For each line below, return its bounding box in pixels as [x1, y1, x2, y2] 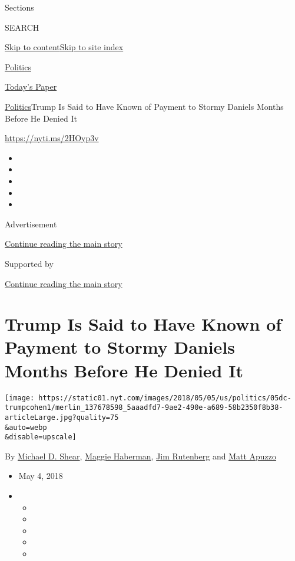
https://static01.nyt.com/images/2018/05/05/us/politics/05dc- [38, 393, 291, 402]
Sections [5, 1, 34, 13]
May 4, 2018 [18, 469, 63, 482]
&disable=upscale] [5, 433, 77, 442]
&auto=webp [5, 423, 47, 432]
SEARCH [5, 21, 39, 33]
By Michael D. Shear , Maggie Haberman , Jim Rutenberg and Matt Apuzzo [5, 449, 277, 462]
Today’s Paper [5, 80, 57, 93]
